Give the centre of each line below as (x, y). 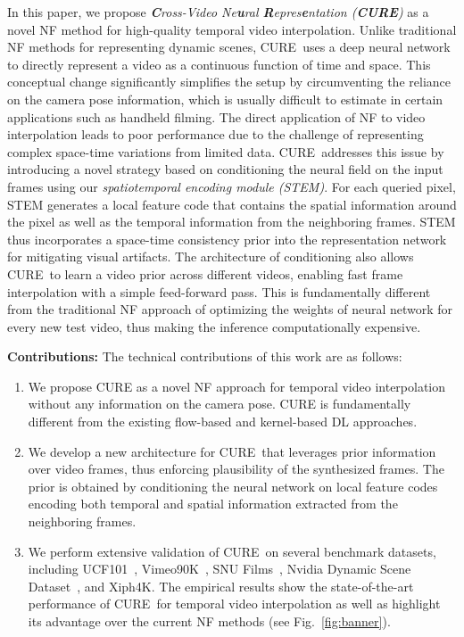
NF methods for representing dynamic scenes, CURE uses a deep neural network (229, 47)
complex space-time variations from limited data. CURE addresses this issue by (226, 151)
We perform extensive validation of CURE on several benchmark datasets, (232, 551)
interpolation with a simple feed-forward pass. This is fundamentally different (219, 291)
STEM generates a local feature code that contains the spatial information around (232, 204)
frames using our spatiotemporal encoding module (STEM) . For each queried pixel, (232, 186)
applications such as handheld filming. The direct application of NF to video (216, 116)
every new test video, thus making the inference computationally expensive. (214, 326)
